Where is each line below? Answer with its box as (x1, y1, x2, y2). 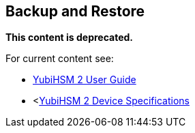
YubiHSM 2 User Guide (33, 74, 136, 86)
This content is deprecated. (5, 31, 134, 44)
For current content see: (5, 53, 114, 65)
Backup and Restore (5, 3, 145, 20)
